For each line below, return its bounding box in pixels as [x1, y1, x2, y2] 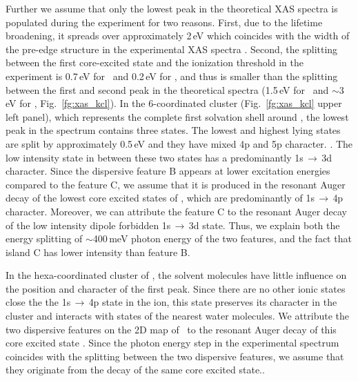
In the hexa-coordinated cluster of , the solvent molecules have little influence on [6, 268, 347, 282]
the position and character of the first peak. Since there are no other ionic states [6, 281, 346, 295]
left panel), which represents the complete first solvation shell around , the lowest [6, 109, 349, 124]
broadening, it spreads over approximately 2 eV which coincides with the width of [6, 28, 350, 43]
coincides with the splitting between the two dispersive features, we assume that [6, 349, 344, 363]
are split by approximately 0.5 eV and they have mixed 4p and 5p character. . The [6, 136, 353, 150]
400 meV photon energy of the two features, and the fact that [92, 231, 352, 246]
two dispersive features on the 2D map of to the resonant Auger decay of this [6, 322, 337, 336]
